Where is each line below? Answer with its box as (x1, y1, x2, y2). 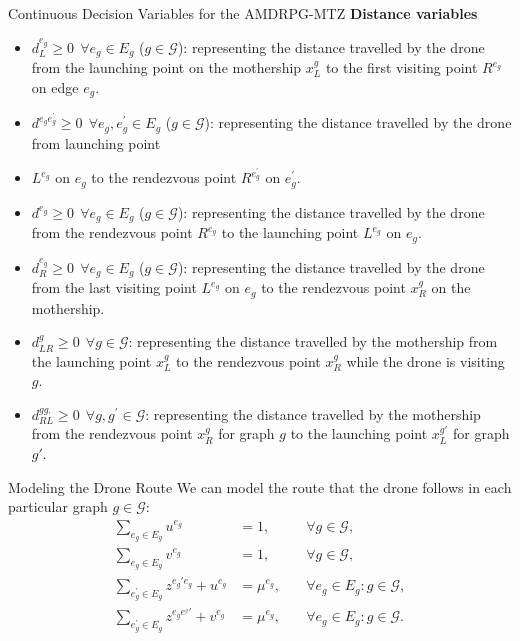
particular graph (8, 496, 108, 517)
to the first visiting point (325, 57, 478, 78)
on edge (31, 76, 79, 97)
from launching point (31, 132, 161, 153)
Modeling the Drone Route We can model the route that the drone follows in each (8, 476, 512, 497)
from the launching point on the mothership (31, 57, 302, 78)
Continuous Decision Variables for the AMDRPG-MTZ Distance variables (8, 3, 478, 23)
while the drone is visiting (346, 350, 505, 371)
